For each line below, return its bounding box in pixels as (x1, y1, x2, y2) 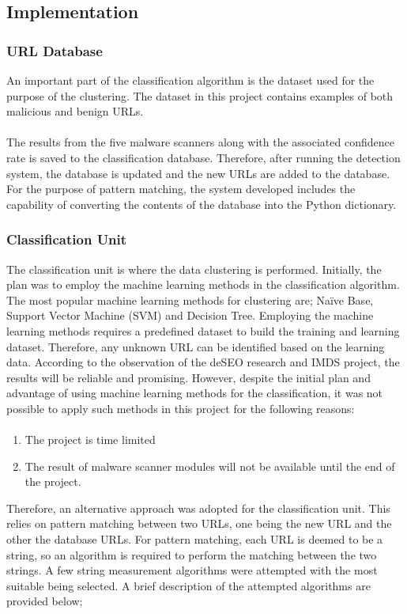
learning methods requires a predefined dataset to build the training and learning (6, 322, 400, 339)
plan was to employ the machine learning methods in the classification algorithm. (6, 276, 400, 293)
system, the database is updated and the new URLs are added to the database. (6, 165, 390, 181)
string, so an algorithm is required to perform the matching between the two (6, 546, 377, 563)
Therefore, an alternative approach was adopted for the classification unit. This (6, 499, 390, 516)
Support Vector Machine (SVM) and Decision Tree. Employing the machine (6, 307, 374, 324)
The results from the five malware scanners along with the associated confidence (6, 134, 394, 150)
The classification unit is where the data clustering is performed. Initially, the (6, 260, 382, 277)
